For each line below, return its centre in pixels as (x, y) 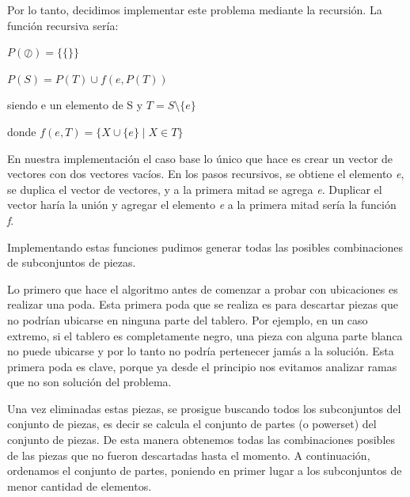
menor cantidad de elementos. (80, 486)
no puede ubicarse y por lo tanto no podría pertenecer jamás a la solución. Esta (201, 351)
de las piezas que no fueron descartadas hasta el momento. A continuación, (189, 455)
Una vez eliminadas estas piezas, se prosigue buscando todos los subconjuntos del (204, 408)
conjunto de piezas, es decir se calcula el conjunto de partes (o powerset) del (192, 424)
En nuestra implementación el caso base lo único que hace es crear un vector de (200, 158)
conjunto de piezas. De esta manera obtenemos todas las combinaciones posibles (201, 440)
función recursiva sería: (63, 25)
